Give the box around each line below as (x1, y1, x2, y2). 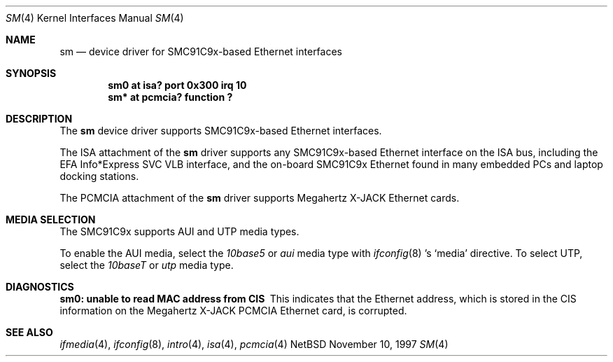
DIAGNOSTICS (6, 281, 74, 293)
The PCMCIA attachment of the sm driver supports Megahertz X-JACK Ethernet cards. (59, 192, 460, 204)
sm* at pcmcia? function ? (108, 91, 233, 103)
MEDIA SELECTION (6, 214, 96, 225)
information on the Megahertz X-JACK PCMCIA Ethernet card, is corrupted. (59, 305, 407, 316)
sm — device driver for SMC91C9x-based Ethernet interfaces (59, 46, 342, 57)
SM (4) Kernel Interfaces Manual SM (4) (6, 12, 184, 24)
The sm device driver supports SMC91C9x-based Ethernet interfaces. (59, 125, 382, 137)
